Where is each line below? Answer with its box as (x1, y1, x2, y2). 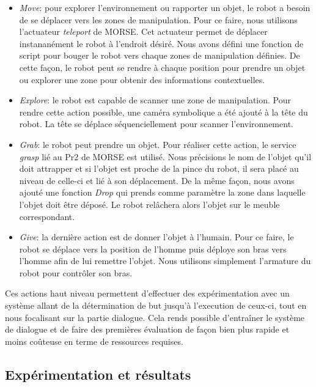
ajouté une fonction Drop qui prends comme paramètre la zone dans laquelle (19, 186, 306, 199)
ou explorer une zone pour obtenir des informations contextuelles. (19, 73, 265, 86)
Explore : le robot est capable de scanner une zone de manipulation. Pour (19, 94, 292, 106)
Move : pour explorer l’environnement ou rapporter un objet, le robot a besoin (19, 1, 310, 13)
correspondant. (19, 210, 75, 223)
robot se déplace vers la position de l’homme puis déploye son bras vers (19, 242, 287, 255)
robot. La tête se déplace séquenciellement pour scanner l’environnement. (19, 117, 293, 130)
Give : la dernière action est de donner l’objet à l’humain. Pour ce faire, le (19, 230, 294, 243)
